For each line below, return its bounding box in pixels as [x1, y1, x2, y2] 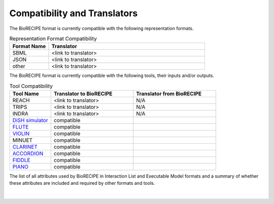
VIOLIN [12, 130, 30, 137]
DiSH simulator [12, 117, 48, 124]
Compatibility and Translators [9, 8, 138, 19]
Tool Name [12, 90, 39, 97]
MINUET [12, 137, 33, 144]
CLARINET [12, 143, 38, 150]
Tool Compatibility [9, 83, 53, 90]
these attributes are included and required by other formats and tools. [9, 180, 155, 186]
